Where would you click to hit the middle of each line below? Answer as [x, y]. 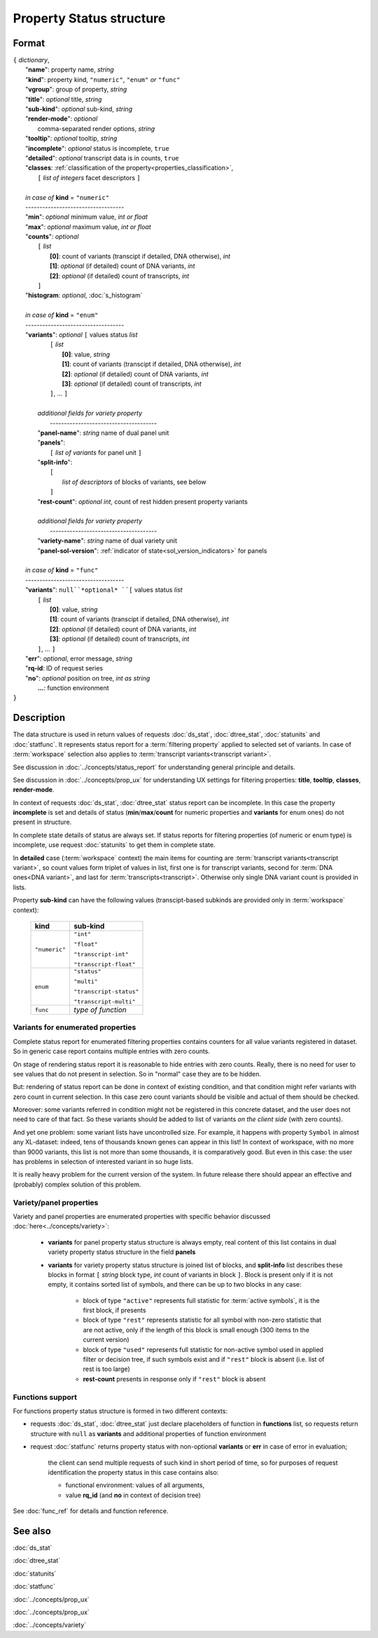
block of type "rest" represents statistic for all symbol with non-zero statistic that [202, 1320]
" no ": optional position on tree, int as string [88, 678]
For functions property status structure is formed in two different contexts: [120, 1411]
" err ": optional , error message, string [79, 658]
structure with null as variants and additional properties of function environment [148, 1433]
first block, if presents [114, 1311]
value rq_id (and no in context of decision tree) [133, 1495]
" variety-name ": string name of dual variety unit [107, 541]
